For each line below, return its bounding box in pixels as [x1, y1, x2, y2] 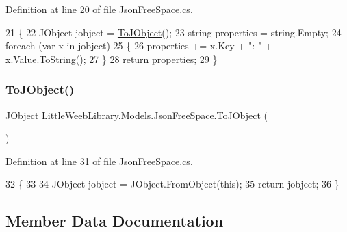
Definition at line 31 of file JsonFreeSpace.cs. [5, 153, 193, 168]
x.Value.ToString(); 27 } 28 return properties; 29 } [5, 51, 218, 66]
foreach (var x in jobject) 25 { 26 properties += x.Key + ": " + [5, 38, 272, 53]
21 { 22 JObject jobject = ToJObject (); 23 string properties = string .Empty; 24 [5, 25, 342, 39]
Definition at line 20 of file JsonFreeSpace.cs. [5, 2, 193, 16]
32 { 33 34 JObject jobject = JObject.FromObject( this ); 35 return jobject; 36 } [5, 177, 339, 191]
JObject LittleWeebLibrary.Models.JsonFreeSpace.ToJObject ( [5, 107, 268, 122]
